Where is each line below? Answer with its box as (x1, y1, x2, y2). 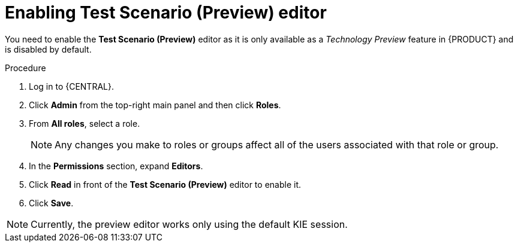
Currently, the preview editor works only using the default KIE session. (31, 218, 348, 230)
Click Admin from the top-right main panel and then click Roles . (29, 99, 281, 110)
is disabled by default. (5, 44, 92, 54)
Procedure (5, 62, 46, 73)
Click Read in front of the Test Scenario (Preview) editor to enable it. (29, 179, 301, 190)
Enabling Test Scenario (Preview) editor (5, 2, 327, 23)
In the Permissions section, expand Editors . (29, 160, 203, 171)
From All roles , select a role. (29, 118, 140, 129)
